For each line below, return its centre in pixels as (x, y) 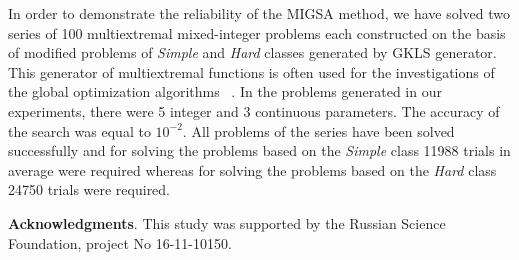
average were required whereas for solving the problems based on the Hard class (252, 169)
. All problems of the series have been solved (318, 130)
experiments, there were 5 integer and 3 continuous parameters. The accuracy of (254, 110)
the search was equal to (79, 130)
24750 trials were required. (89, 189)
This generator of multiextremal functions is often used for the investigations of (251, 71)
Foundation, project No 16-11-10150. (120, 242)
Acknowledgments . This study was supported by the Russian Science (227, 222)
